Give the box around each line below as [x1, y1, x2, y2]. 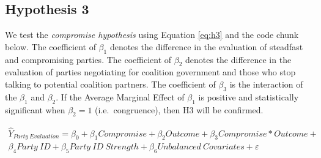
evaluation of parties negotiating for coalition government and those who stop [5, 66, 296, 78]
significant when [5, 103, 65, 116]
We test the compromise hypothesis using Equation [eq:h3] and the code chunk [5, 28, 299, 41]
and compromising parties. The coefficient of [5, 53, 172, 66]
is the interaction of [229, 77, 303, 90]
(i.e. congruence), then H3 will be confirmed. [95, 103, 264, 116]
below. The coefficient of [5, 40, 96, 53]
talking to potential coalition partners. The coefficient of [5, 77, 216, 90]
